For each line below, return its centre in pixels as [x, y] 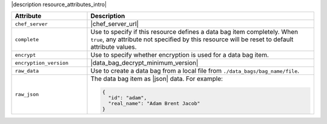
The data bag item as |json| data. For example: [157, 79]
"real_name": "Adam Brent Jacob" [154, 104]
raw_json [27, 95]
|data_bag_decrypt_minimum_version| [144, 63]
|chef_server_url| [115, 24]
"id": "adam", [127, 98]
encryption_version [42, 63]
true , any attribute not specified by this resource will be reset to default [192, 39]
